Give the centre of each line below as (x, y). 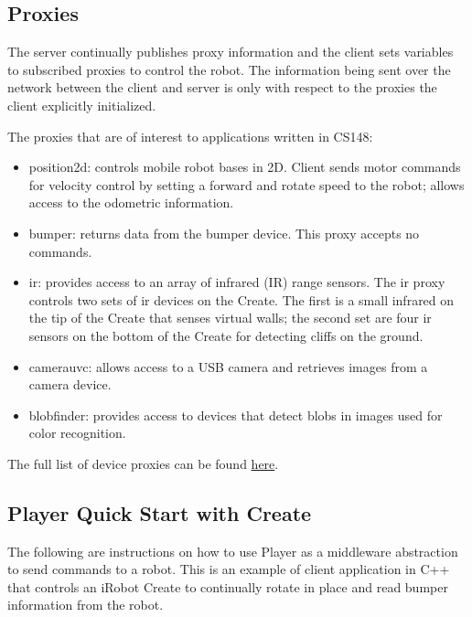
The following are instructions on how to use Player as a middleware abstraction (233, 551)
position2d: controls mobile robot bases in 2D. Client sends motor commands (245, 167)
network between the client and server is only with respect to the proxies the (222, 87)
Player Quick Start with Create (160, 512)
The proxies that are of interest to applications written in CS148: (190, 136)
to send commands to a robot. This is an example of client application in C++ (229, 569)
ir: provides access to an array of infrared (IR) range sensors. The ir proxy (237, 282)
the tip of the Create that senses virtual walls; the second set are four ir (230, 318)
